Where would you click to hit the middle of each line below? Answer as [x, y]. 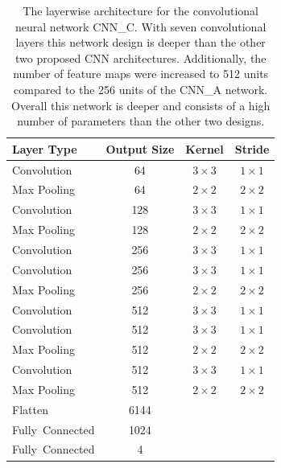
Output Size [140, 148]
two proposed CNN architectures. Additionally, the [140, 57]
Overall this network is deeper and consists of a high [141, 105]
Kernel [205, 148]
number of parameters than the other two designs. [141, 121]
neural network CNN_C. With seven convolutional [141, 26]
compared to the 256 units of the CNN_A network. [141, 89]
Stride [252, 148]
